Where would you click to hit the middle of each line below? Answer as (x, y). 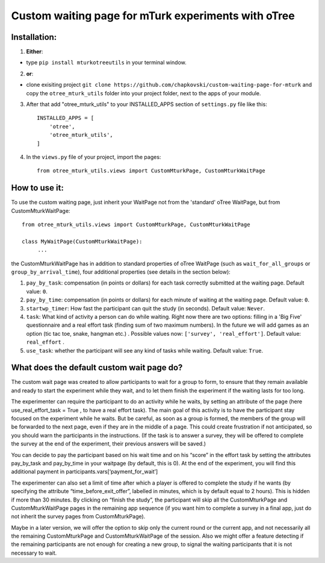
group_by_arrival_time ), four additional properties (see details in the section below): (121, 272)
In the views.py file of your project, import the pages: (94, 157)
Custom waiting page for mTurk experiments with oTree (153, 16)
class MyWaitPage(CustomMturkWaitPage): (82, 241)
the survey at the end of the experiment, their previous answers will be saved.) (109, 444)
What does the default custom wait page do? (97, 368)
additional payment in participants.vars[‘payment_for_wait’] (85, 472)
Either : (35, 52)
